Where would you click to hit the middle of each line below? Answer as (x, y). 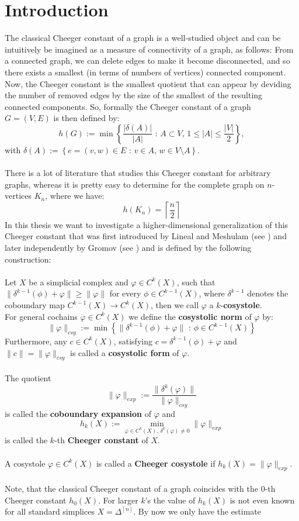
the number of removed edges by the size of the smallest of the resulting (134, 95)
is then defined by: (86, 118)
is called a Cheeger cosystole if (156, 463)
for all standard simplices (50, 511)
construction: (28, 259)
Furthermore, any (36, 341)
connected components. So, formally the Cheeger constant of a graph (128, 106)
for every (125, 293)
